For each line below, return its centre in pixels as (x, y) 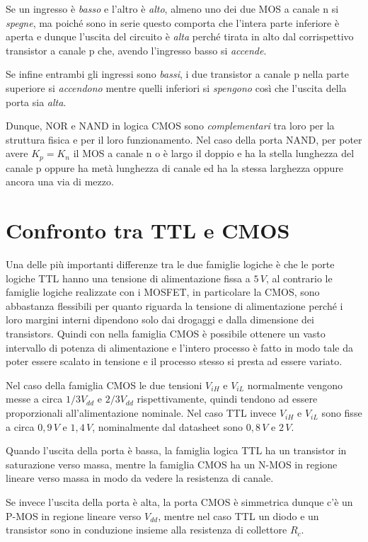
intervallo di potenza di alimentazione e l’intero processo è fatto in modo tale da (180, 347)
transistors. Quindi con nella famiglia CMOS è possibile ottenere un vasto (166, 334)
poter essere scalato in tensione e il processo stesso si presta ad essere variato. (174, 361)
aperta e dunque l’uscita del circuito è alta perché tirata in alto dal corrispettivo (180, 36)
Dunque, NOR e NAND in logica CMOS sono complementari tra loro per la (170, 126)
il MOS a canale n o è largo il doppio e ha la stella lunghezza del (214, 153)
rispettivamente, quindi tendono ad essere (227, 399)
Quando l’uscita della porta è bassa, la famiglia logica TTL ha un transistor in (176, 450)
